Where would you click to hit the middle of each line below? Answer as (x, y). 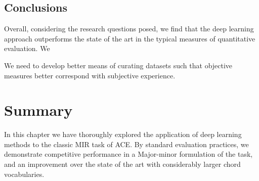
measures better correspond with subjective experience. (90, 75)
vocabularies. (24, 174)
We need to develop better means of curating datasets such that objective (118, 65)
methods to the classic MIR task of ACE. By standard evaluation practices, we (126, 144)
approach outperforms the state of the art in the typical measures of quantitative (130, 38)
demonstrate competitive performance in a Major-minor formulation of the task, (128, 154)
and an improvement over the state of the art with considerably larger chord (122, 164)
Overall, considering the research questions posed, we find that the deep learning (129, 29)
